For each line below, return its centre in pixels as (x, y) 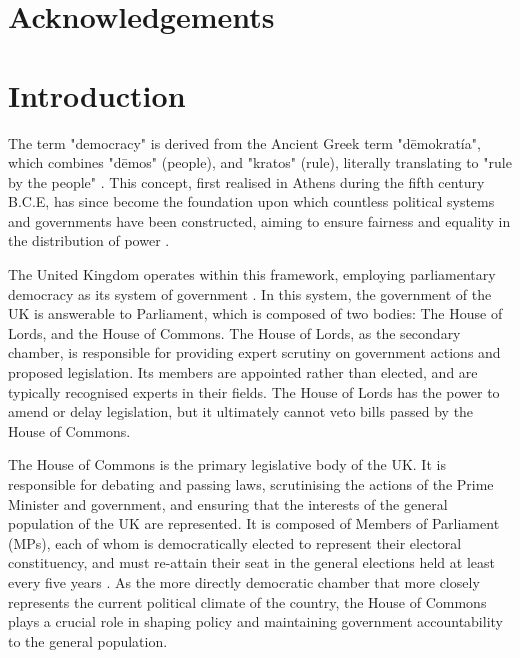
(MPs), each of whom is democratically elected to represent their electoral (235, 542)
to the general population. (88, 640)
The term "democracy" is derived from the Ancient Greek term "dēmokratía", (244, 142)
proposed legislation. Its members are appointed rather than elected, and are (243, 372)
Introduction (97, 94)
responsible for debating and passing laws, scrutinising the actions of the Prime (251, 484)
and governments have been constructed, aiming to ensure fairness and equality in (259, 220)
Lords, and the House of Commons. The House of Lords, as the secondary (234, 332)
